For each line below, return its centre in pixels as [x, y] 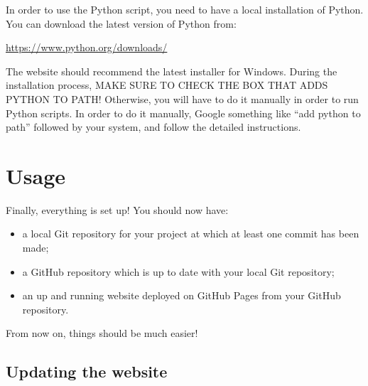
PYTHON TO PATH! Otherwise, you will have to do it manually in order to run [182, 98]
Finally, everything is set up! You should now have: [117, 209]
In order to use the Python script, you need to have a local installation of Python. [185, 9]
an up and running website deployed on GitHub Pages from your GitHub [182, 295]
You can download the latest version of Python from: [121, 23]
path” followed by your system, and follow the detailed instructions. [153, 127]
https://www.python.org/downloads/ [87, 47]
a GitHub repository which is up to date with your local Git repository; [178, 271]
